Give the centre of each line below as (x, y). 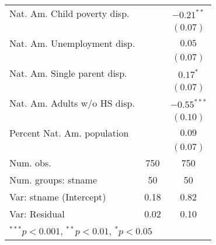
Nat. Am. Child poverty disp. (69, 13)
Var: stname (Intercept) (58, 197)
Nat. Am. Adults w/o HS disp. (72, 103)
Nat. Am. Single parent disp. (68, 73)
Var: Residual (37, 214)
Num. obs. (30, 163)
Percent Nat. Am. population (69, 133)
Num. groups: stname (53, 180)
